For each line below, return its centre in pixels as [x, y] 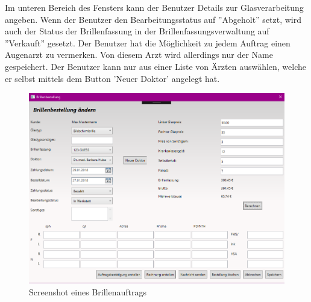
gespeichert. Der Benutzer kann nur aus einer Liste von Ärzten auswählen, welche [156, 66]
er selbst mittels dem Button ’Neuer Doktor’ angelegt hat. [112, 78]
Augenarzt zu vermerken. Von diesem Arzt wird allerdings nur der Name [139, 55]
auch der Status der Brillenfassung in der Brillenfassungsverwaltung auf [137, 31]
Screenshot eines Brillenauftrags [88, 291]
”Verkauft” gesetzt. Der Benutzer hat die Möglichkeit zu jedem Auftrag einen [148, 42]
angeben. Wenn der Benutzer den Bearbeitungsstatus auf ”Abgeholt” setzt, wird [153, 19]
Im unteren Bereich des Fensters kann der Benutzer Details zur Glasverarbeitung [154, 7]
